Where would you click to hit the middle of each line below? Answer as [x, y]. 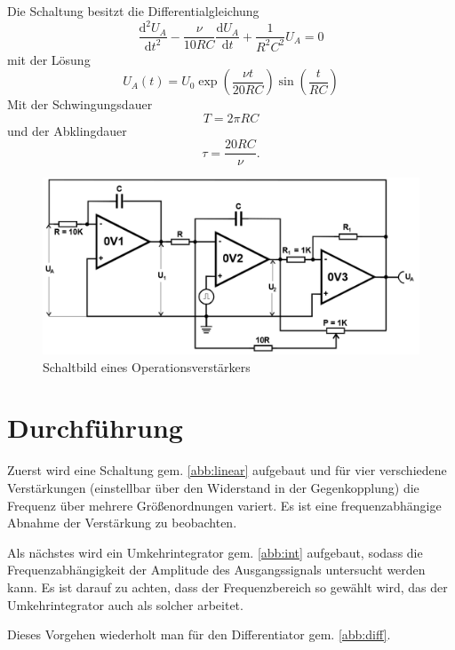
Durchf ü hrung [95, 428]
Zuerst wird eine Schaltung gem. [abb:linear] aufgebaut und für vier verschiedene [227, 470]
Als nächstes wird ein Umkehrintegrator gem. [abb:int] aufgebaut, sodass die [215, 552]
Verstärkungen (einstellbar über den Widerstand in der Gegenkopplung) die [213, 487]
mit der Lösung [49, 59]
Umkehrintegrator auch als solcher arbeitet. [125, 604]
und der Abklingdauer [67, 130]
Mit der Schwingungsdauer [80, 104]
